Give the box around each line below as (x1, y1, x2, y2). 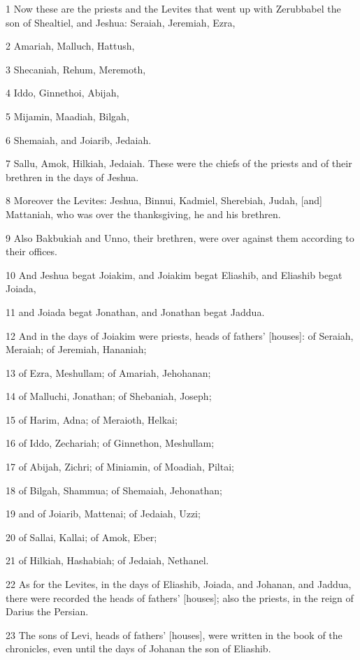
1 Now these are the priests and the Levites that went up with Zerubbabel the (6, 1, 341, 15)
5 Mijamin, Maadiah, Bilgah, (6, 108, 129, 123)
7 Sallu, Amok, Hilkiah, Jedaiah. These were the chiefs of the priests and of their (6, 156, 352, 171)
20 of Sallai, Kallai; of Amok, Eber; (6, 529, 157, 544)
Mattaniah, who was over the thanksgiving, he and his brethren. (6, 206, 281, 221)
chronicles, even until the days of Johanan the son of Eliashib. (6, 641, 271, 656)
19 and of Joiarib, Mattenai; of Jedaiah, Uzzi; (6, 506, 201, 521)
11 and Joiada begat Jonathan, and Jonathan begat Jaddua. (6, 304, 265, 319)
